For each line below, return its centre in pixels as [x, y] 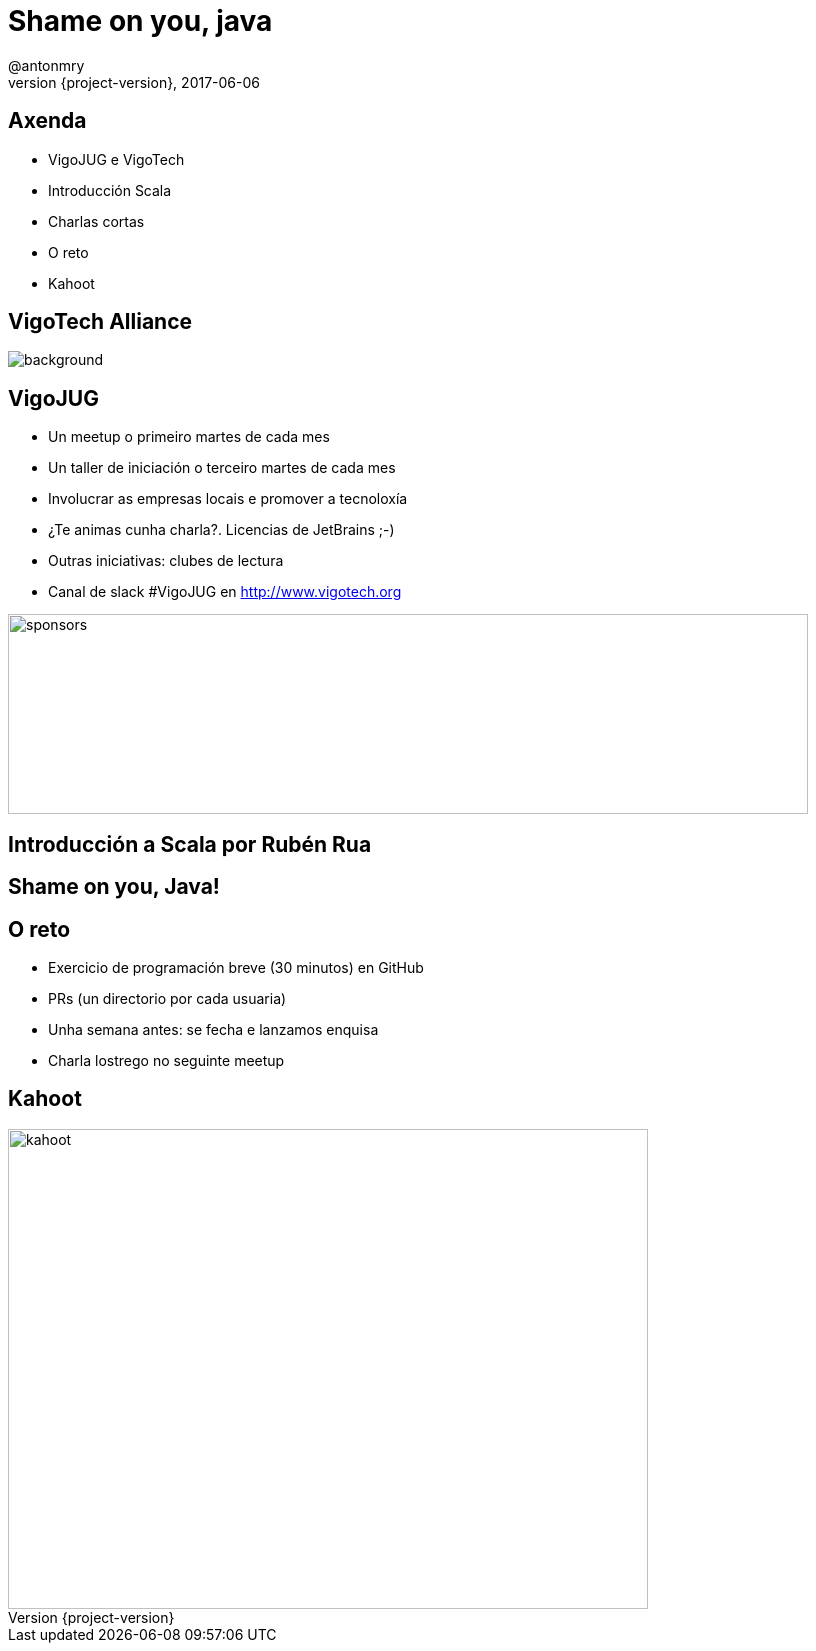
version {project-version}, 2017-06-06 [134, 82]
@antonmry [46, 65]
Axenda [47, 121]
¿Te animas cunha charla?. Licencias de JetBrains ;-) [221, 530]
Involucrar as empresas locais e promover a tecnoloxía [228, 499]
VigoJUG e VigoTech [116, 159]
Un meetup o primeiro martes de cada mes [189, 437]
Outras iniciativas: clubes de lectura [166, 561]
